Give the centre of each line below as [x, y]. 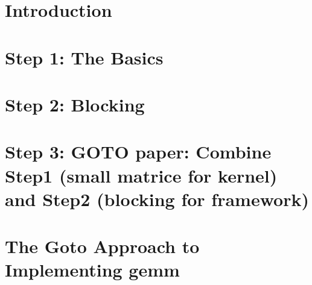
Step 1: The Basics [84, 57]
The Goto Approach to [102, 246]
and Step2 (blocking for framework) [157, 199]
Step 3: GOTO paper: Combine [138, 152]
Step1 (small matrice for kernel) [141, 175]
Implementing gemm [92, 270]
